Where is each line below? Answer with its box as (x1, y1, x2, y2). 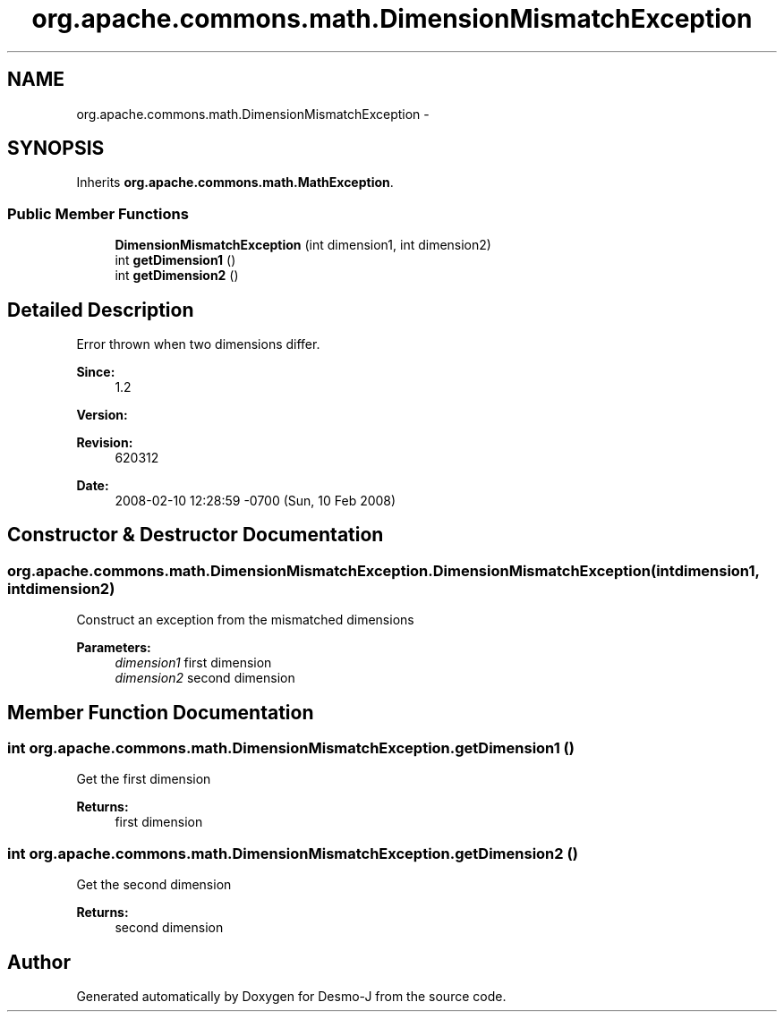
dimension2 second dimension (115, 670, 295, 686)
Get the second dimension (76, 877, 232, 893)
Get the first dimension (76, 771, 211, 787)
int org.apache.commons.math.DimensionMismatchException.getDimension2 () (7, 844, 578, 862)
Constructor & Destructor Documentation (7, 523, 384, 547)
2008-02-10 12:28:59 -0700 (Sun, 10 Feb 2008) (115, 493, 396, 509)
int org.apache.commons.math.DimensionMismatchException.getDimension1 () (7, 739, 575, 758)
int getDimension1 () (115, 252, 236, 268)
